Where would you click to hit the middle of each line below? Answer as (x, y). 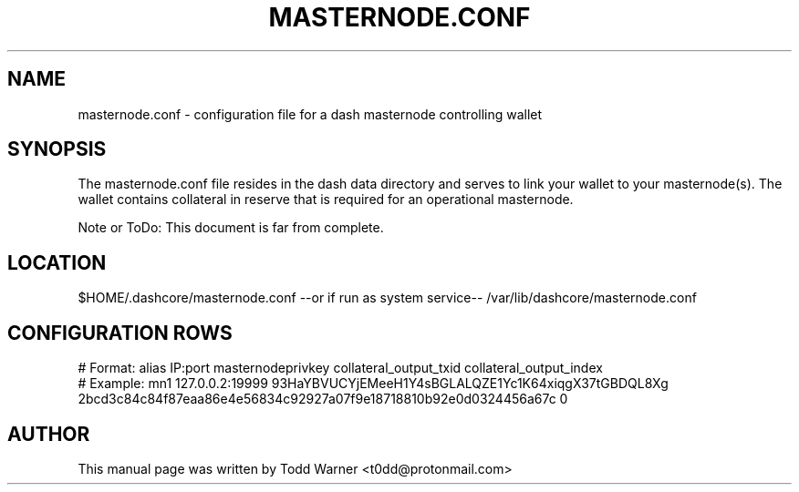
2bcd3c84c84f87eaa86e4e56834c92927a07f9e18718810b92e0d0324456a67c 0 (323, 399)
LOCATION (57, 262)
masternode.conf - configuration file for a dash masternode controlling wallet (310, 114)
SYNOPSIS (57, 149)
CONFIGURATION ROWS (120, 333)
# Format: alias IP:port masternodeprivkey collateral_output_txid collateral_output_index (340, 368)
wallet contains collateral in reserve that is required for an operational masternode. (326, 200)
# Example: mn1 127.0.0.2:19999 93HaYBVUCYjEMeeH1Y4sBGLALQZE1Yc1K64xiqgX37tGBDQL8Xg (373, 384)
